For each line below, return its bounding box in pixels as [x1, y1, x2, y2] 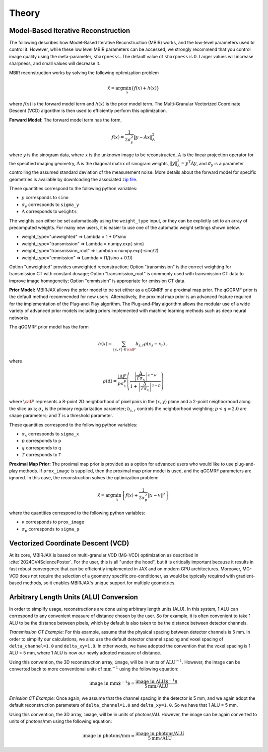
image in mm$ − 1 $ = [89, 680, 135, 686]
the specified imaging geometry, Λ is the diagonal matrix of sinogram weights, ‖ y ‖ [9, 160, 177, 166]
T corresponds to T [21, 452, 62, 458]
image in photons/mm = [82, 733, 135, 739]
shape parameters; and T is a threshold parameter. [9, 413, 114, 419]
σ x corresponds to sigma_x [21, 430, 79, 438]
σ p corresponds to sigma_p [21, 526, 79, 533]
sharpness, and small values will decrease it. [9, 60, 101, 67]
